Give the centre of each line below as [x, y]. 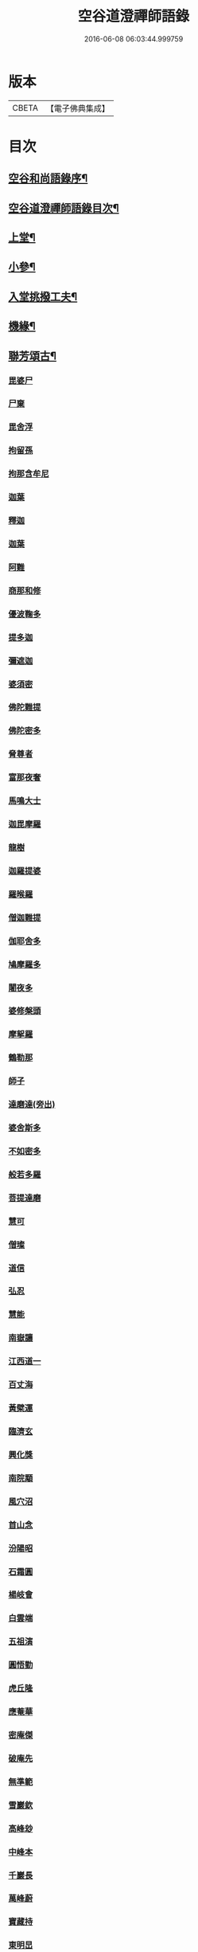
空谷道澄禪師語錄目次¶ [64, 208]
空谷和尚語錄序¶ [48, 179]
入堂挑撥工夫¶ [43, 297]
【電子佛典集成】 [78, 108]
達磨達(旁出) [32, 1105]
